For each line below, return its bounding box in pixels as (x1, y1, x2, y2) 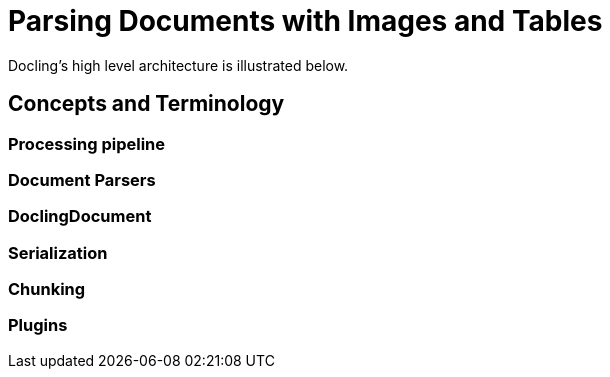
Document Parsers (8, 169, 156, 190)
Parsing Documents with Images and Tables (8, 4, 603, 38)
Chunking (8, 279, 86, 300)
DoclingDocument (8, 206, 152, 227)
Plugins (8, 315, 68, 336)
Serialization (8, 242, 108, 263)
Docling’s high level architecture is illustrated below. (8, 56, 349, 74)
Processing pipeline (8, 133, 166, 154)
